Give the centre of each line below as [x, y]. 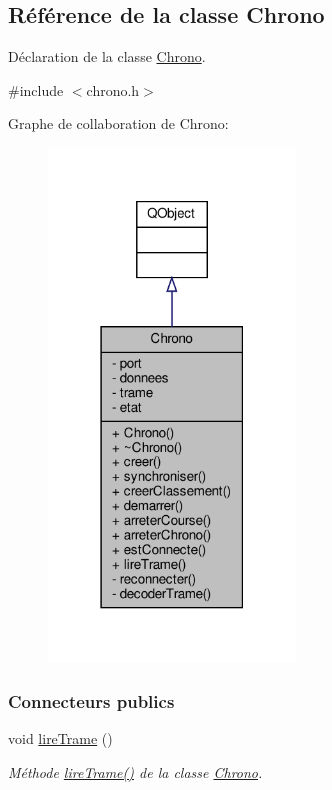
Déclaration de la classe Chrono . [107, 56]
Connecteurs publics [91, 701]
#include [36, 89]
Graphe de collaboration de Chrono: [118, 123]
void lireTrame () [60, 738]
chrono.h [113, 89]
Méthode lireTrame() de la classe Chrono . [135, 771]
